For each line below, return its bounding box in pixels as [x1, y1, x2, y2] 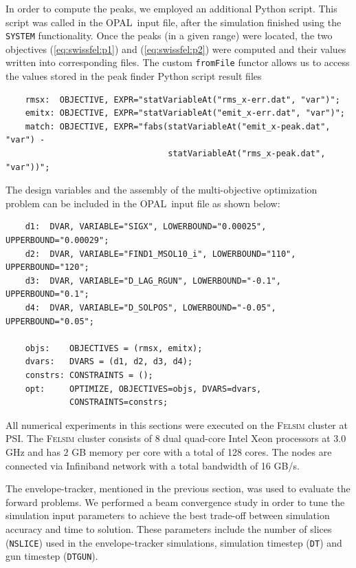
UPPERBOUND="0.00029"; [5, 235, 109, 246]
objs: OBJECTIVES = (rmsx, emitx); [25, 343, 203, 353]
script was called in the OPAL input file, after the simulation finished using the [5, 14, 342, 29]
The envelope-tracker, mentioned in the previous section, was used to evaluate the [5, 481, 351, 496]
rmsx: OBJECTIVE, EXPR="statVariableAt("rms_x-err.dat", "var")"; [25, 94, 340, 105]
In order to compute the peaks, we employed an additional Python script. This [5, 1, 337, 15]
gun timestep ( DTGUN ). [5, 549, 98, 563]
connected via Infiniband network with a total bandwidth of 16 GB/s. [5, 458, 300, 472]
